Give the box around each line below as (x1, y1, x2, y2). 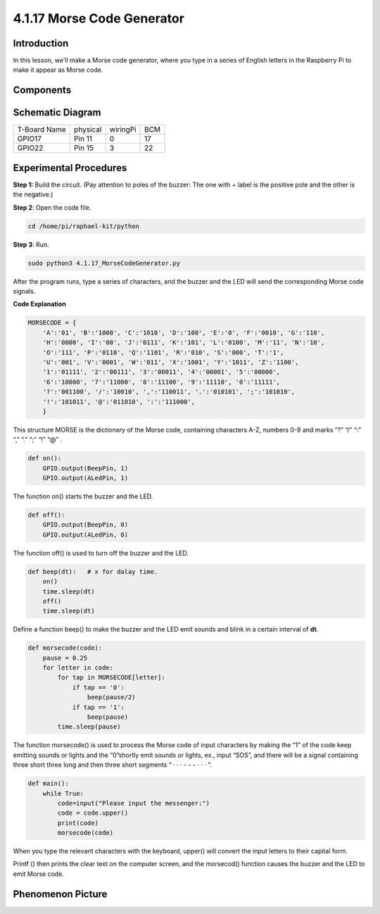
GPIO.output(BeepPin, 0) (42, 521, 129, 529)
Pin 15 (74, 143, 94, 153)
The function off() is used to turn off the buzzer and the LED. (13, 549, 189, 557)
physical (74, 125, 102, 134)
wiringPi (109, 125, 137, 134)
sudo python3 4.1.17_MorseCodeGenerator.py (27, 259, 181, 267)
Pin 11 (74, 134, 93, 144)
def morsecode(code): (27, 644, 103, 652)
